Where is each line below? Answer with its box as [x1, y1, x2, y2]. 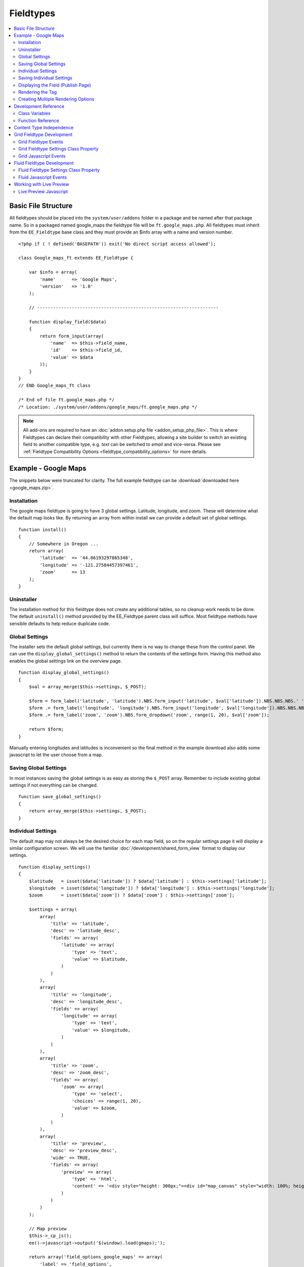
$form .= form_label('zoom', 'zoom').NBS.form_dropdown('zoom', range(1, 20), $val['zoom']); [28, 712, 270, 718]
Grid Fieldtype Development [14, 132, 73, 138]
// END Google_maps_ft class [18, 383, 91, 389]
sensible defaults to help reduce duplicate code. [9, 620, 110, 626]
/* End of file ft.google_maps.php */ [18, 397, 115, 403]
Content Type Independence [14, 125, 73, 131]
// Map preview [28, 1225, 67, 1232]
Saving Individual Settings [18, 75, 72, 81]
